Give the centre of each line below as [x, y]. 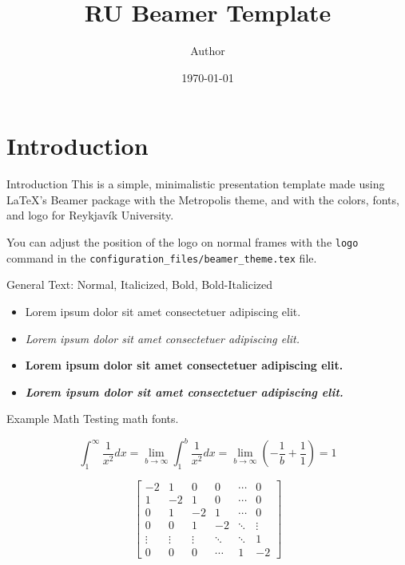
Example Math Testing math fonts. [93, 419]
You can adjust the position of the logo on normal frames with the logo [183, 242]
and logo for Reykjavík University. [90, 215]
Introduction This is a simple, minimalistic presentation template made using [196, 184]
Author [208, 51]
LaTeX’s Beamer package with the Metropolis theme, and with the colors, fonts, [203, 199]
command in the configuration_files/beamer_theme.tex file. [162, 257]
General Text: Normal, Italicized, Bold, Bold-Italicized [140, 284]
